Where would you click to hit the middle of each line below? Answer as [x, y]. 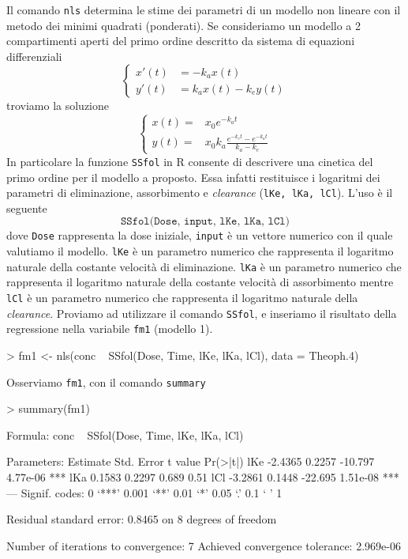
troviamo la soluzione [58, 106]
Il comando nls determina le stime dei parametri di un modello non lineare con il [204, 9]
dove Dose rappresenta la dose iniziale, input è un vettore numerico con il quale [200, 235]
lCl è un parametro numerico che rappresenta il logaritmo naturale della [182, 298]
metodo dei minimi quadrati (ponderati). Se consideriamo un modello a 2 [184, 25]
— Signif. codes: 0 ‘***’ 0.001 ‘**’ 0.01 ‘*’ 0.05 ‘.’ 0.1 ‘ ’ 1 [144, 492]
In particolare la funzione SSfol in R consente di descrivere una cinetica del [190, 161]
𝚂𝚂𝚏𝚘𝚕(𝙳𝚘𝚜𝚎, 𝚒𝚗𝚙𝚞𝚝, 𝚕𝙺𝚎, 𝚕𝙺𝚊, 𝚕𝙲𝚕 [203, 222]
